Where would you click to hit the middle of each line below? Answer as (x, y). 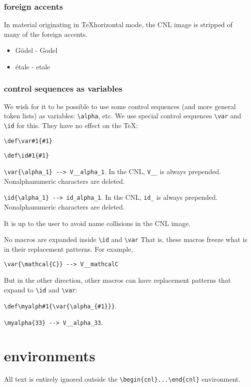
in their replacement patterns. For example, (69, 249)
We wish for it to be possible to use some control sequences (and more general (120, 106)
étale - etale (33, 66)
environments (50, 355)
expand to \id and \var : (41, 289)
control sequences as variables (63, 88)
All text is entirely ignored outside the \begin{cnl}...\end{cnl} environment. (122, 379)
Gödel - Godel (36, 50)
